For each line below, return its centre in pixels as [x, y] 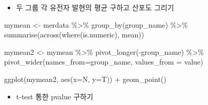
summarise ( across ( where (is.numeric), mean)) [74, 35]
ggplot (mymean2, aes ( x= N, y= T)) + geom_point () [85, 79]
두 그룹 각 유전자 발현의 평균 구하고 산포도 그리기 [95, 7]
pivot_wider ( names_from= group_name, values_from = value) [104, 62]
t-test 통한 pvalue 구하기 [55, 96]
